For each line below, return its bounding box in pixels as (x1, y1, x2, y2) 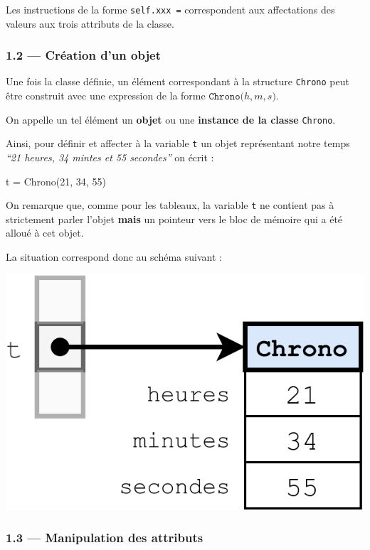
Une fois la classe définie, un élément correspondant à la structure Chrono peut (6, 74, 349, 89)
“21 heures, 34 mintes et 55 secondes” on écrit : (6, 150, 214, 165)
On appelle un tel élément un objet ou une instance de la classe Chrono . (6, 112, 336, 126)
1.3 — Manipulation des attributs (6, 528, 203, 546)
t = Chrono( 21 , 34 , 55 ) (6, 173, 106, 188)
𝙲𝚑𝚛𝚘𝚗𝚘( (208, 92, 244, 102)
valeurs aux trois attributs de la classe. (6, 16, 174, 31)
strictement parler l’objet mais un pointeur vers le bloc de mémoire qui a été (6, 211, 343, 226)
